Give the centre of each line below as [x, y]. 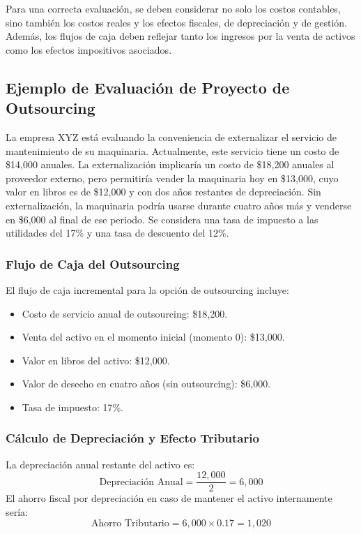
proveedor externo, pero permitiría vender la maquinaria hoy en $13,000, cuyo [172, 178]
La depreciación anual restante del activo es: [100, 464]
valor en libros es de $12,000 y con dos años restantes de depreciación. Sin [163, 192]
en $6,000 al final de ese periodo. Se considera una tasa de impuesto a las [162, 219]
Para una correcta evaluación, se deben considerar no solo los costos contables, [173, 8]
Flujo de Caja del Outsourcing [93, 264]
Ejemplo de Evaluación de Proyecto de [148, 87]
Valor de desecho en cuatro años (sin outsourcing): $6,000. [146, 384]
